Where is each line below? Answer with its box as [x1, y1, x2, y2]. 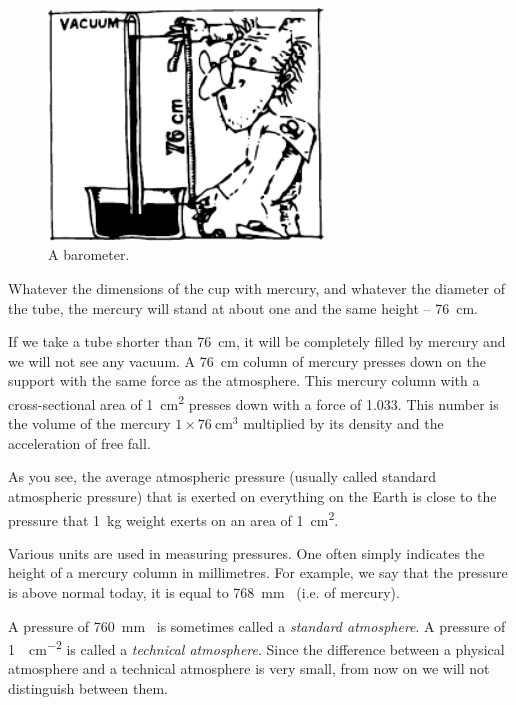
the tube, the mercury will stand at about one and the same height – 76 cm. [8, 297, 478, 318]
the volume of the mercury [8, 413, 171, 434]
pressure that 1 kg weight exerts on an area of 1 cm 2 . [8, 506, 339, 530]
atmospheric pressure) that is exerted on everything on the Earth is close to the [8, 485, 497, 506]
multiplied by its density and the [243, 413, 444, 434]
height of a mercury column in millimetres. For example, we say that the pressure [8, 562, 508, 583]
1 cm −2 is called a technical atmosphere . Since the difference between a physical [8, 636, 505, 659]
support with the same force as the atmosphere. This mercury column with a [8, 370, 480, 391]
